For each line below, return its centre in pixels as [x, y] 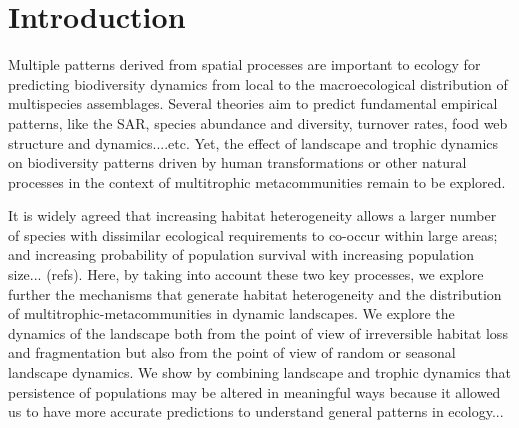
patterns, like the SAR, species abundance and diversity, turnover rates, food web [258, 122]
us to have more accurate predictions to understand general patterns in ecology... [256, 411]
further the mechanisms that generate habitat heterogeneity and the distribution [255, 293]
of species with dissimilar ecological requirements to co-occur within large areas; [253, 234]
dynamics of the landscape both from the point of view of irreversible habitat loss [258, 332]
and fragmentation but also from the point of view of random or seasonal [232, 352]
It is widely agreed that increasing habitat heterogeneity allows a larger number [252, 215]
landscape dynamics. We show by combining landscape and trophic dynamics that [259, 372]
